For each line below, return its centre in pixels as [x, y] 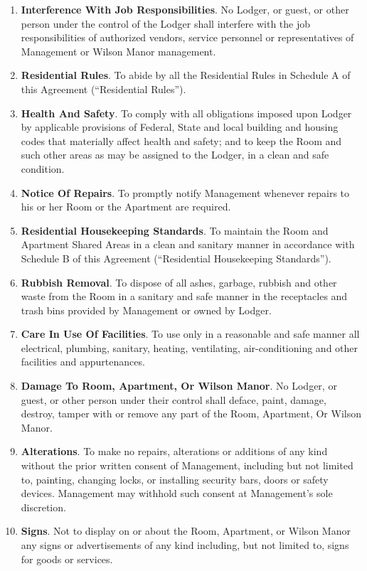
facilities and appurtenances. [83, 362]
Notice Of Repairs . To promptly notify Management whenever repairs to [185, 192]
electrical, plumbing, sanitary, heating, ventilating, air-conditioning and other [190, 347]
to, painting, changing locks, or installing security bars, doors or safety [175, 479]
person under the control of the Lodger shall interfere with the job [166, 23]
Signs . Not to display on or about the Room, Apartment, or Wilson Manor [186, 531]
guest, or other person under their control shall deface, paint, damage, [174, 399]
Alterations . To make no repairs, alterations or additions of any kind [174, 451]
